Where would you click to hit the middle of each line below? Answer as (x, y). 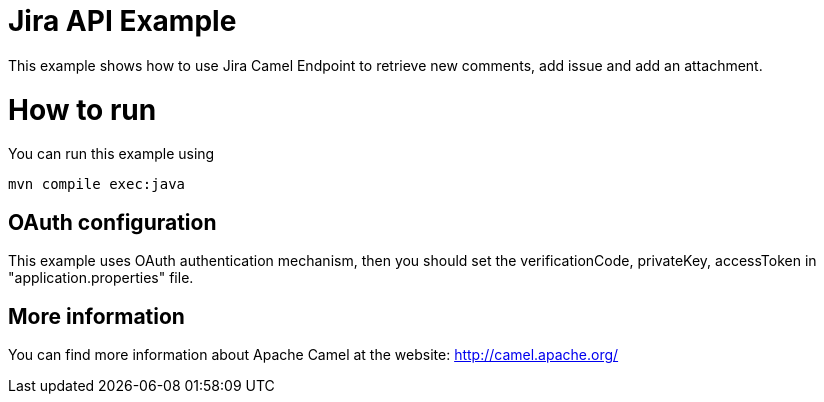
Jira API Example (122, 21)
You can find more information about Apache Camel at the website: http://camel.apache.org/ (313, 354)
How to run (82, 109)
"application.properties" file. (101, 278)
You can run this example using (111, 154)
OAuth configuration (112, 222)
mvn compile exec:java (97, 184)
